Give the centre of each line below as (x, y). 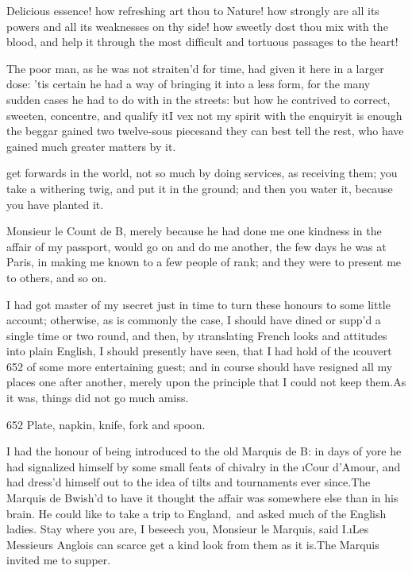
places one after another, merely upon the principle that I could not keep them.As (206, 382)
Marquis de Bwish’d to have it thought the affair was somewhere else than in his (202, 498)
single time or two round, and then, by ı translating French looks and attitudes (197, 335)
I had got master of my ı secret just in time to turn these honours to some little (198, 304)
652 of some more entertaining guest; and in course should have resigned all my (200, 366)
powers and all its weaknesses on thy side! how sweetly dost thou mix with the (197, 26)
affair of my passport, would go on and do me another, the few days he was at (196, 246)
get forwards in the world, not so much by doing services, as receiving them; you (202, 173)
